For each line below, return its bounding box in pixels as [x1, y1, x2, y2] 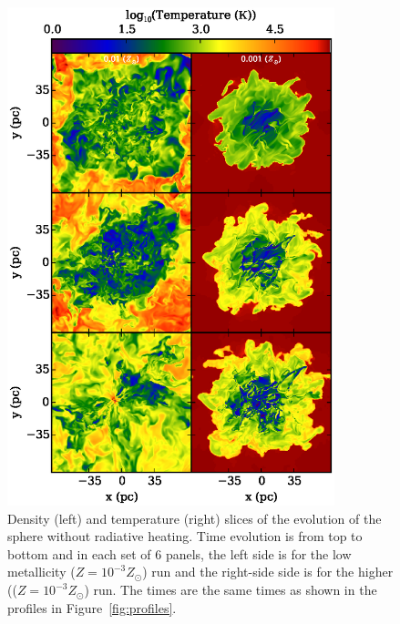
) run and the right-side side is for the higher [142, 562, 394, 581]
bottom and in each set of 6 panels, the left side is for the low [7, 544, 352, 563]
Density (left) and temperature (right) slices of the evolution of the [7, 508, 382, 527]
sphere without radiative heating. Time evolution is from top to [7, 527, 363, 546]
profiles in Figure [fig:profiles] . [7, 598, 177, 617]
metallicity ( [7, 562, 76, 581]
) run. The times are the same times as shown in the [84, 580, 377, 599]
